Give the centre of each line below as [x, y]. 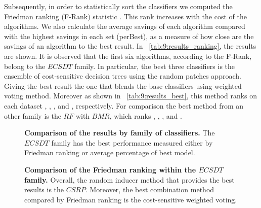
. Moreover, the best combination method [150, 189]
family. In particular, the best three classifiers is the [155, 66]
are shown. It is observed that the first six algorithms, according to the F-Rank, [128, 56]
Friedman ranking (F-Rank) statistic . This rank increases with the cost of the [125, 16]
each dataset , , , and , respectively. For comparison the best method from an [124, 105]
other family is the [33, 115]
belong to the [25, 66]
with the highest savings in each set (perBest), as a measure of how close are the [129, 36]
